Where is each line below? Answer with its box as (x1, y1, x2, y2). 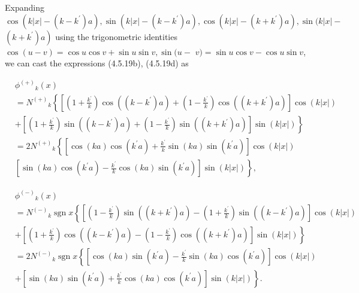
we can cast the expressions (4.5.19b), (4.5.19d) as (5, 57, 189, 69)
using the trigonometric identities (55, 30, 177, 42)
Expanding (5, 1, 44, 13)
